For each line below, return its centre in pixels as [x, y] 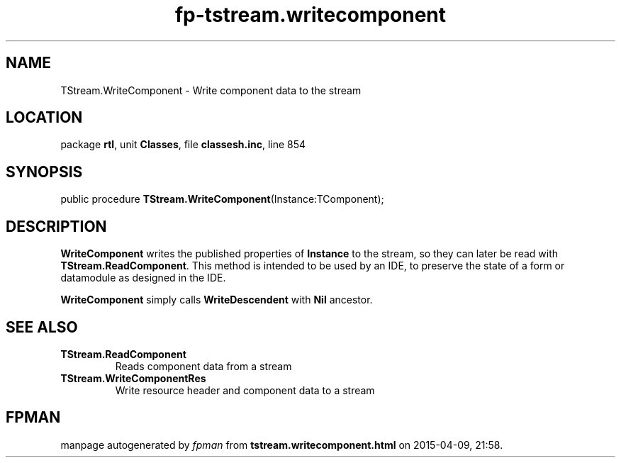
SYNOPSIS [44, 172]
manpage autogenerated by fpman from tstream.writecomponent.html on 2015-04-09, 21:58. [282, 445]
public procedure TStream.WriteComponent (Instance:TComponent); [222, 199]
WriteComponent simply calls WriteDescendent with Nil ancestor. [217, 300]
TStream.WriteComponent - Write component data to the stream [211, 90]
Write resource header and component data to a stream [245, 390]
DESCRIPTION [56, 226]
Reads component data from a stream [203, 366]
